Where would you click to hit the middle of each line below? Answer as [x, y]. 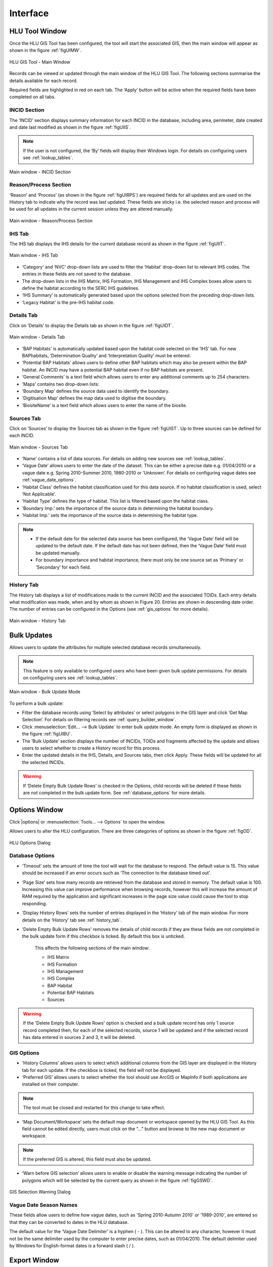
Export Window [34, 1260]
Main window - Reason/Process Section [51, 220]
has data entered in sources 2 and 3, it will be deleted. [79, 1037]
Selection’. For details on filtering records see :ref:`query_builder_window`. [99, 720]
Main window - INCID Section [40, 172]
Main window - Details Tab [37, 337]
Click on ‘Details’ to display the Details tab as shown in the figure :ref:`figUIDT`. [92, 325]
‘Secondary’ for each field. [63, 567]
